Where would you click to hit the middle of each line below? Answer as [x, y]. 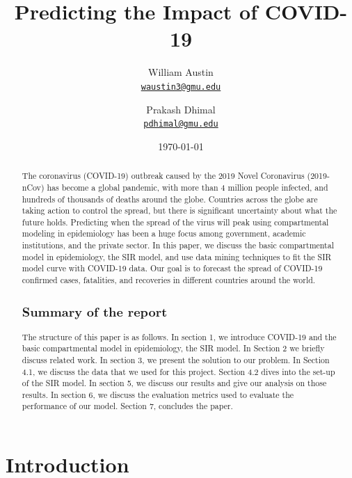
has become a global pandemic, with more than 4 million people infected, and [187, 187]
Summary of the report [95, 311]
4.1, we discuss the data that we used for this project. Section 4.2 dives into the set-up [178, 371]
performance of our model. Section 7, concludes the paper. [127, 406]
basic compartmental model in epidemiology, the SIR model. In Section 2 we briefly [173, 348]
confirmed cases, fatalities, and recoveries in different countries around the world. [169, 280]
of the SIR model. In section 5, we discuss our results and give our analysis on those [174, 383]
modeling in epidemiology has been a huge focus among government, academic [164, 233]
